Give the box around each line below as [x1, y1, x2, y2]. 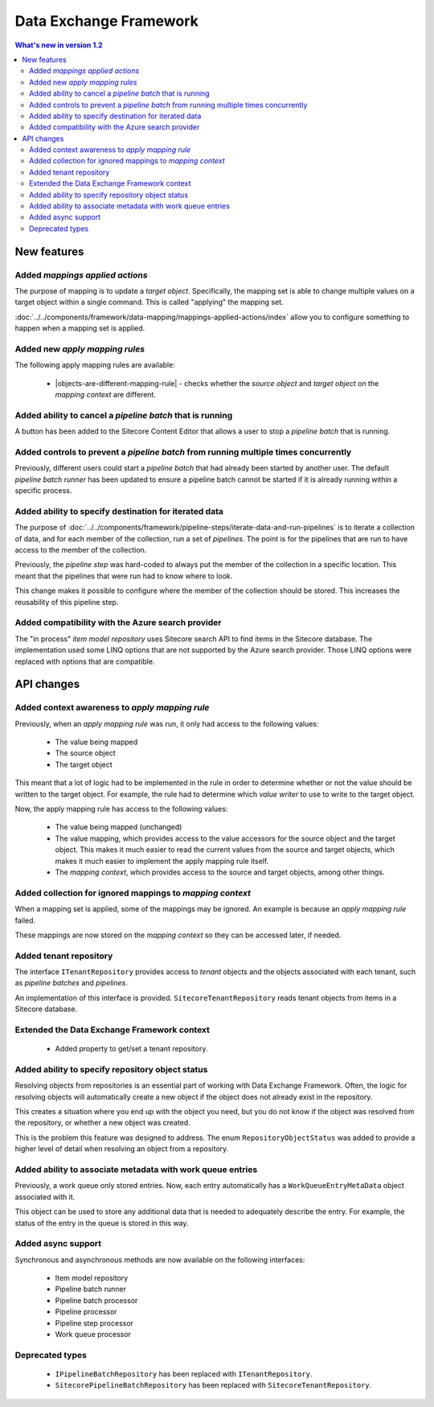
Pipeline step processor [55, 1318, 134, 1327]
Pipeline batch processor [55, 1295, 138, 1305]
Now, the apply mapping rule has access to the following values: [14, 804, 228, 814]
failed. [14, 915, 36, 925]
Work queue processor [55, 1330, 132, 1339]
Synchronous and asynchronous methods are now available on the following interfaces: [14, 1255, 305, 1265]
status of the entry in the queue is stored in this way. [14, 1218, 189, 1228]
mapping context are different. [55, 390, 157, 400]
